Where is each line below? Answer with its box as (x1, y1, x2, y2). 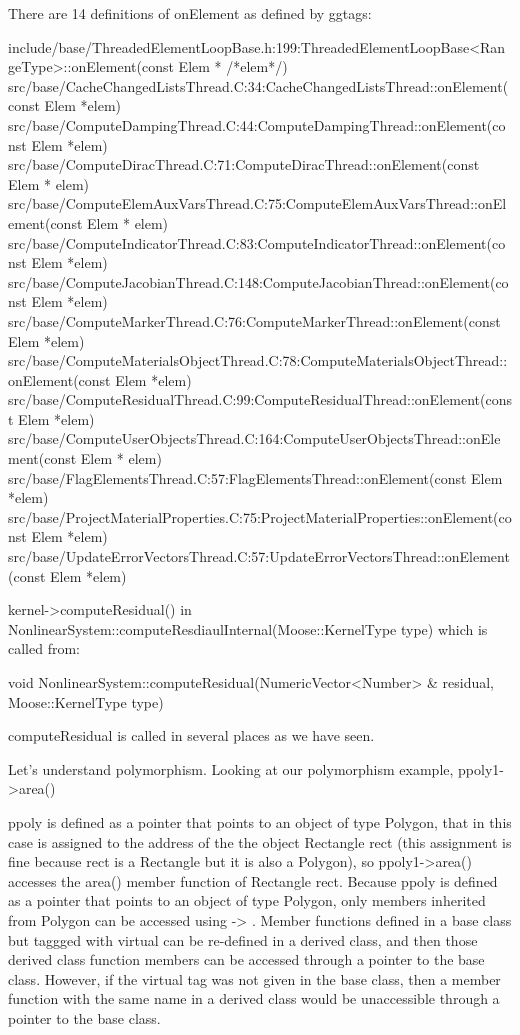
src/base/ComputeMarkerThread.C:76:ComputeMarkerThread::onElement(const (8, 310, 501, 331)
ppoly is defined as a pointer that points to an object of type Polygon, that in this (8, 811, 512, 832)
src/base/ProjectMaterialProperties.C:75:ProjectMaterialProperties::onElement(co (8, 506, 512, 527)
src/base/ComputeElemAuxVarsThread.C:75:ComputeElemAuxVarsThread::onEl (8, 193, 507, 214)
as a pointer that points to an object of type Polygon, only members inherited (8, 890, 486, 911)
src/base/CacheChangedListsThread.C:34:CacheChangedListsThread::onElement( (8, 75, 509, 96)
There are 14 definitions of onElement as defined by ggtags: (8, 3, 372, 23)
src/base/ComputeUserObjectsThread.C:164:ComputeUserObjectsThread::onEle (8, 428, 501, 449)
